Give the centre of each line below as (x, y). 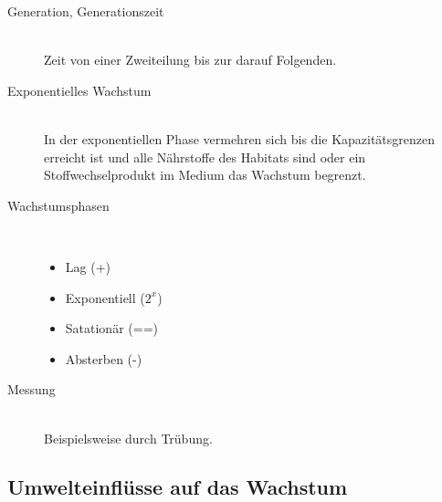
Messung (32, 389)
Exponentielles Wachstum (79, 90)
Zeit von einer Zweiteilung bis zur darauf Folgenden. (190, 60)
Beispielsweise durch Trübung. (128, 438)
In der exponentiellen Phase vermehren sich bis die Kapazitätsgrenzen (240, 138)
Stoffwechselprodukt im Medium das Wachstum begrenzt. (205, 175)
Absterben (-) (104, 358)
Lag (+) (88, 266)
